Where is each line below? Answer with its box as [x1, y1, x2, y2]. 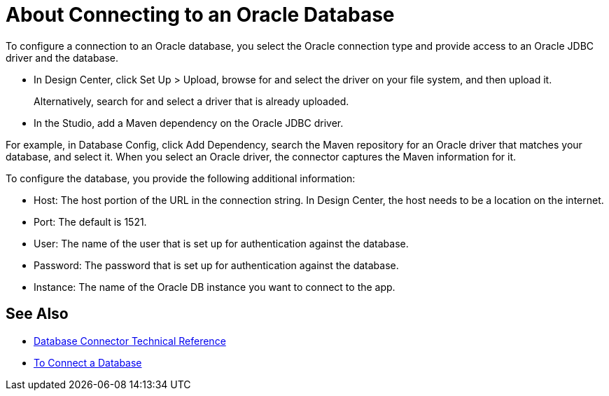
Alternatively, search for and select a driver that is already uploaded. [34, 95, 349, 107]
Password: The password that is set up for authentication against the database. [34, 259, 399, 271]
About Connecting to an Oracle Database [6, 3, 395, 27]
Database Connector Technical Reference [34, 334, 226, 347]
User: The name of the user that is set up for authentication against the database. [34, 237, 409, 250]
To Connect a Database [34, 356, 142, 369]
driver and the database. [6, 51, 119, 64]
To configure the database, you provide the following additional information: [6, 172, 356, 184]
